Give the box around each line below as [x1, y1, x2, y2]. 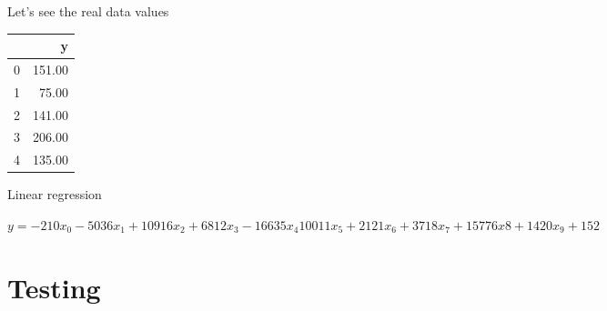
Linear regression [7, 185, 102, 204]
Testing [7, 268, 101, 306]
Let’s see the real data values [7, 2, 169, 20]
